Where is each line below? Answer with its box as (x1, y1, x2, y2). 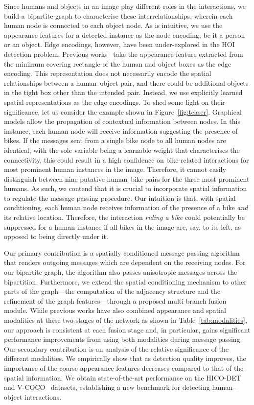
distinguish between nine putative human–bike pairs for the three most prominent (4, 173, 250, 184)
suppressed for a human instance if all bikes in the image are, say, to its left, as (4, 221, 241, 232)
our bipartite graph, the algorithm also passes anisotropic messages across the (4, 267, 237, 277)
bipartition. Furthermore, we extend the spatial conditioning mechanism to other (4, 276, 247, 286)
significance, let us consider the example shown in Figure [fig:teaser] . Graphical (4, 106, 242, 117)
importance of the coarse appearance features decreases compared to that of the (4, 362, 244, 373)
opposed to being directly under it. (4, 231, 108, 241)
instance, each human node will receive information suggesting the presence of (4, 125, 238, 136)
